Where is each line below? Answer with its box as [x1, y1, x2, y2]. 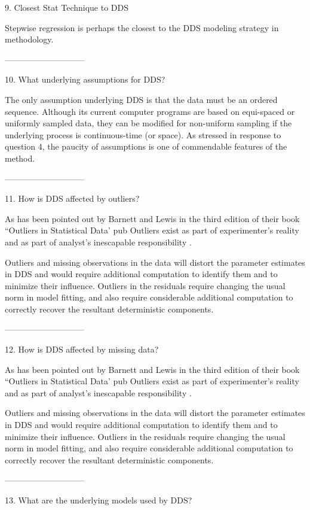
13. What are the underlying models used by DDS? [5, 494, 192, 506]
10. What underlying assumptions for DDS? [5, 73, 165, 86]
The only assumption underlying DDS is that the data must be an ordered [5, 93, 278, 105]
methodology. [5, 33, 54, 45]
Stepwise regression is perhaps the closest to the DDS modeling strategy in [5, 21, 279, 34]
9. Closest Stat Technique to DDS [5, 1, 129, 13]
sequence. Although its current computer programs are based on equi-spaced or [5, 105, 295, 117]
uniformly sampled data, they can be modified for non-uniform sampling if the [5, 117, 292, 129]
